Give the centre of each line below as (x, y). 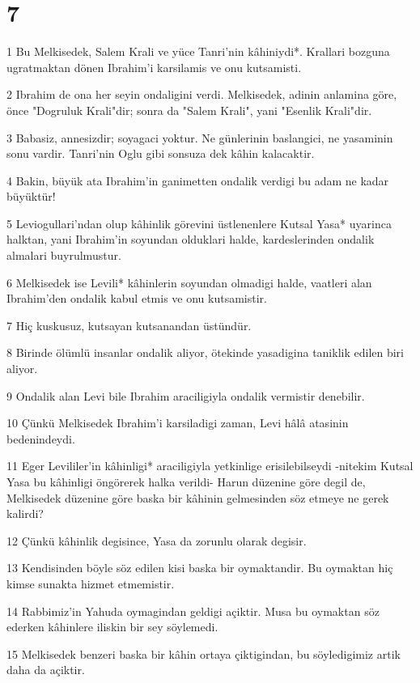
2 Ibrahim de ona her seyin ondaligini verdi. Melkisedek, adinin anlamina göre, (202, 94)
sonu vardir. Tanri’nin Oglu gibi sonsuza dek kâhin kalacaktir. (161, 153)
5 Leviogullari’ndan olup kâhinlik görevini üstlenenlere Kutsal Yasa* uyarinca (199, 223)
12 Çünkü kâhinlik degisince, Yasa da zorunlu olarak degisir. (157, 540)
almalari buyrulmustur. (64, 255)
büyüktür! (31, 196)
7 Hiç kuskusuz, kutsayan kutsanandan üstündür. (129, 325)
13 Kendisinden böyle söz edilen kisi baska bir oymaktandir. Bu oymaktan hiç (200, 568)
